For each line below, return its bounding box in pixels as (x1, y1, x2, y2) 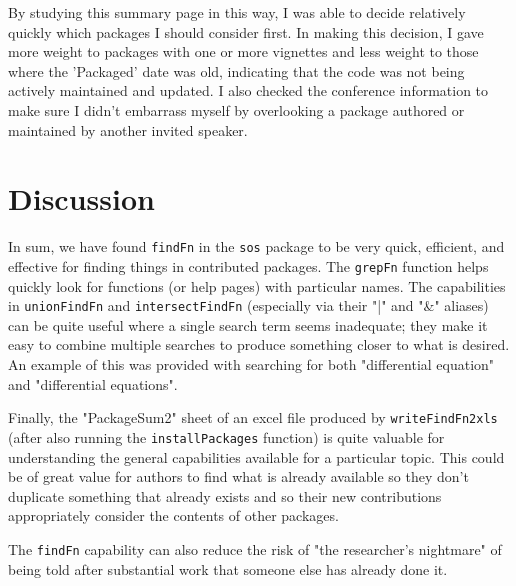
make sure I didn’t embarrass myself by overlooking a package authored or (8, 99, 465, 120)
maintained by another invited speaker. (8, 119, 248, 140)
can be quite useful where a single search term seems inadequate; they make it (8, 314, 488, 335)
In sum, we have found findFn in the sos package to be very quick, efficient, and (8, 236, 505, 257)
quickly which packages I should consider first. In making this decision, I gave (8, 21, 484, 42)
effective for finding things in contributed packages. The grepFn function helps (8, 255, 489, 276)
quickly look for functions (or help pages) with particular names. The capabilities (8, 275, 506, 296)
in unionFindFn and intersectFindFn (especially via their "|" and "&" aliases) (8, 295, 489, 316)
